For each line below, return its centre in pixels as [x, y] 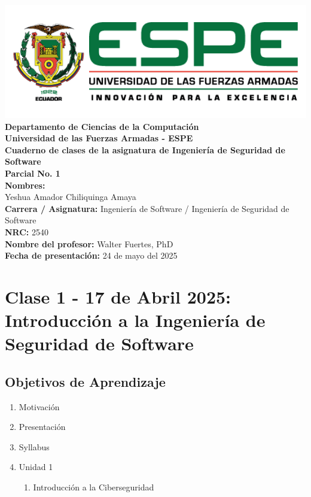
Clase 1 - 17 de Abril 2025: [118, 296]
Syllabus [34, 446]
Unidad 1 [36, 467]
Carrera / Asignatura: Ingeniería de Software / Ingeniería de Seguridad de [147, 208]
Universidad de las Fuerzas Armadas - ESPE [99, 138]
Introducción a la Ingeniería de [135, 320]
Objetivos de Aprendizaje [85, 381]
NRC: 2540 [27, 231]
